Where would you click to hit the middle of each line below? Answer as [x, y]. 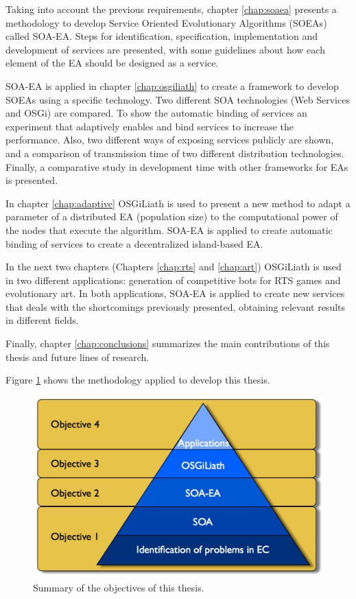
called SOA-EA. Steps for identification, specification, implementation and [162, 36]
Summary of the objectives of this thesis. [119, 588]
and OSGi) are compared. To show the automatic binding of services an [156, 113]
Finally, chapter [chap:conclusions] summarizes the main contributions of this [168, 343]
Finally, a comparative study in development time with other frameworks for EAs [177, 166]
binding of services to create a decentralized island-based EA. [134, 243]
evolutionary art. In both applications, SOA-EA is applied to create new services [175, 293]
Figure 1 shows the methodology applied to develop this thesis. [138, 380]
